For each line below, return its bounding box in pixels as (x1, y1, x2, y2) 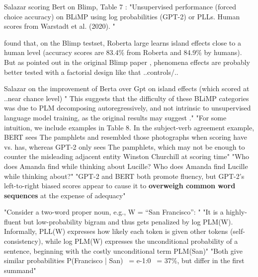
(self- (230, 226, 245, 236)
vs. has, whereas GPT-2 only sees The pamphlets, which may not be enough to (4, 141, 245, 152)
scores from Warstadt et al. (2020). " (4, 21, 115, 31)
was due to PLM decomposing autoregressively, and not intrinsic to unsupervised (4, 103, 251, 113)
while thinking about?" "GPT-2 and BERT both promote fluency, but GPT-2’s (4, 170, 245, 181)
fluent (4, 216, 21, 226)
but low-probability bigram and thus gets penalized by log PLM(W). (23, 216, 233, 226)
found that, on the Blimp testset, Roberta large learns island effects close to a (4, 37, 241, 48)
